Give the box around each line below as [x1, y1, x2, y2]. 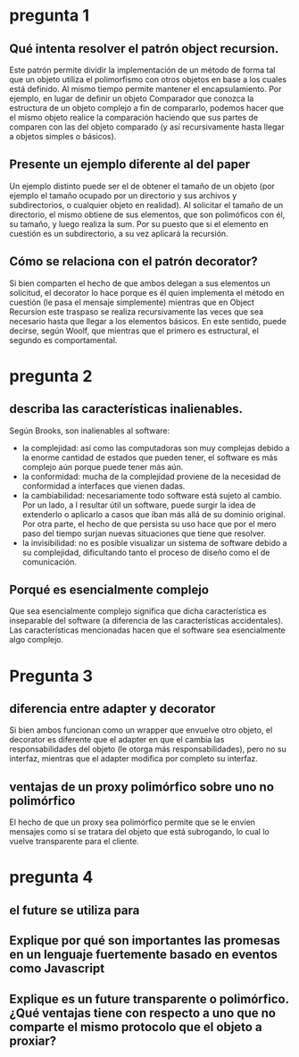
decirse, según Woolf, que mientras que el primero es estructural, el [9, 325, 259, 336]
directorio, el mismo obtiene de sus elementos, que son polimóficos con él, [9, 209, 286, 220]
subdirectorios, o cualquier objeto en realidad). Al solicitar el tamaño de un [9, 199, 284, 210]
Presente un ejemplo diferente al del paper [9, 157, 251, 172]
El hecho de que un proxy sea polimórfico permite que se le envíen [9, 817, 256, 827]
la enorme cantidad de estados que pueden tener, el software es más [21, 452, 278, 463]
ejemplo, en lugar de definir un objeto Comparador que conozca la [9, 93, 254, 104]
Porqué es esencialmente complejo [9, 583, 210, 598]
